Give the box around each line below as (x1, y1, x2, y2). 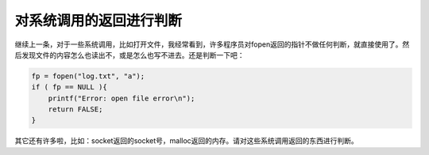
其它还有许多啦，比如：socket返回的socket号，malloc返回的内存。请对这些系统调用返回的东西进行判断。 (14, 136, 359, 146)
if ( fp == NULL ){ (31, 83, 107, 92)
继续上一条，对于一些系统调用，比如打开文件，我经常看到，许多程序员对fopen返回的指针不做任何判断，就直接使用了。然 (14, 40, 410, 49)
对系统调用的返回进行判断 (14, 12, 183, 29)
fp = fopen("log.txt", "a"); (31, 71, 145, 81)
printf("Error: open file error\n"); (48, 93, 195, 103)
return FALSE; (48, 105, 103, 114)
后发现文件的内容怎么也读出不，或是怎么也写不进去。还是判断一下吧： (14, 50, 245, 59)
